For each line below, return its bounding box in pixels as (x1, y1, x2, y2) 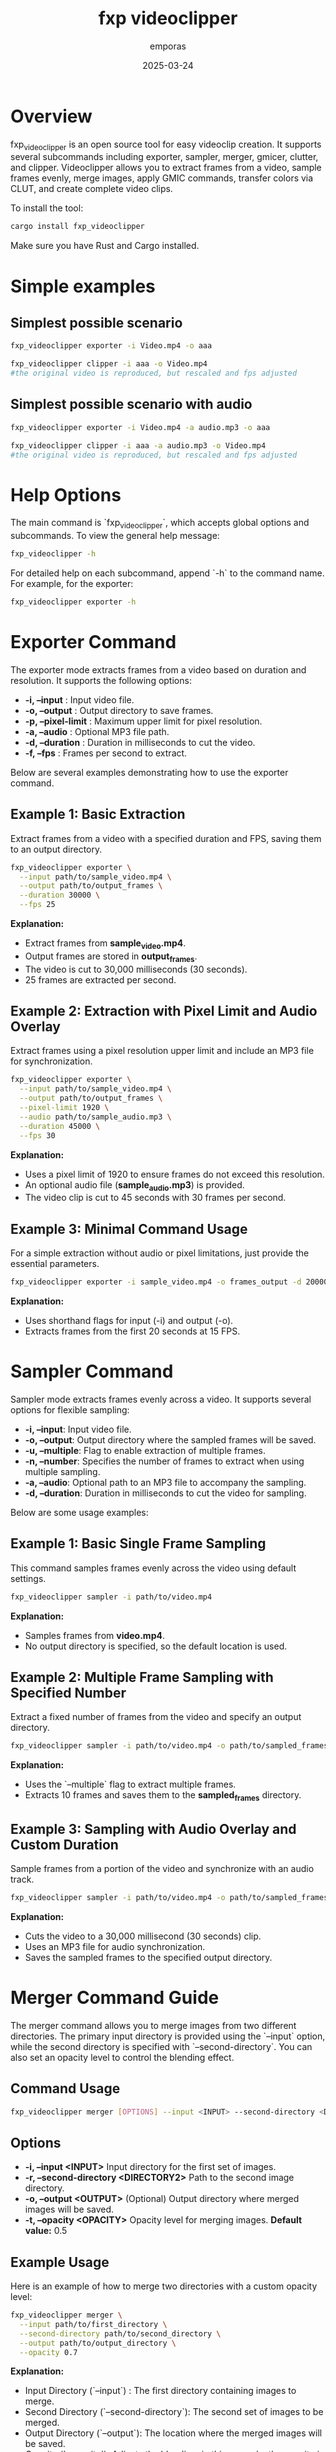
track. (10, 1873, 35, 1885)
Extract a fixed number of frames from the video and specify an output (10, 1711, 302, 1723)
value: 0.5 (24, 2225, 68, 2237)
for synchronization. (10, 1055, 93, 1067)
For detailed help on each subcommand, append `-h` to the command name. (10, 567, 325, 579)
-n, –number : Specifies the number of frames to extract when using (24, 1455, 305, 1467)
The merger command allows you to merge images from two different (10, 2019, 297, 2031)
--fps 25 (19, 900, 56, 910)
